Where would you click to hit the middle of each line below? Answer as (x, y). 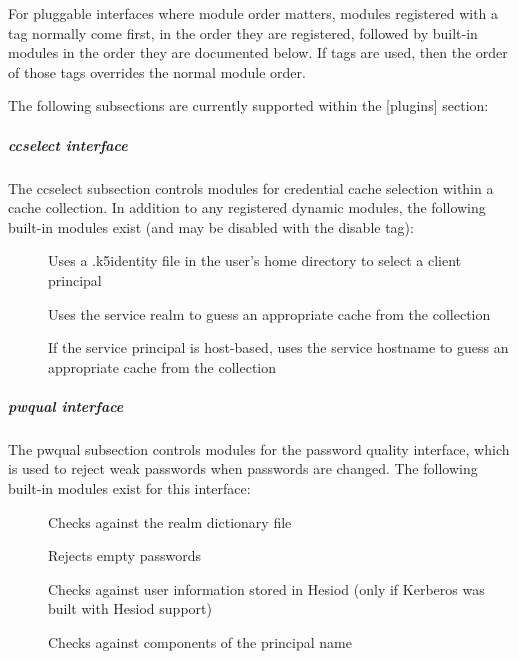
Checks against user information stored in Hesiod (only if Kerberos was (266, 588)
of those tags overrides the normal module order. (157, 71)
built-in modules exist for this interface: (129, 488)
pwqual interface (66, 405)
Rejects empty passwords (124, 555)
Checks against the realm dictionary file (170, 521)
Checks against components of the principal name (200, 642)
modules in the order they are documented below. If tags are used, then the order (258, 52)
